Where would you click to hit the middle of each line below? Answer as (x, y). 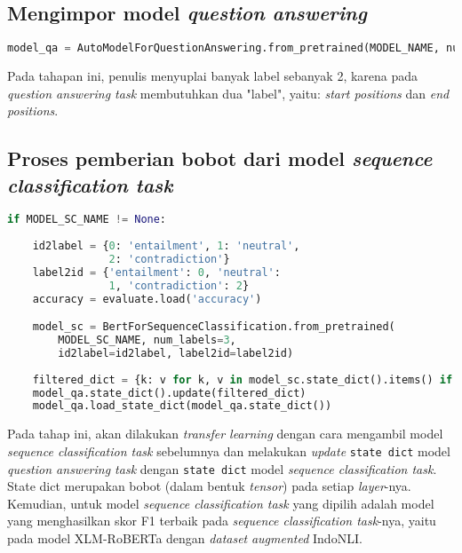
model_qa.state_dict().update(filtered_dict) (169, 393)
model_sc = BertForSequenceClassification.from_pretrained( (214, 327)
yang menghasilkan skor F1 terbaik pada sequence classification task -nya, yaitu (222, 521)
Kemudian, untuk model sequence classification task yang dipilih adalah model (221, 503)
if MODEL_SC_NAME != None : (87, 220)
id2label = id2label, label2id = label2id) (176, 353)
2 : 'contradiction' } (169, 260)
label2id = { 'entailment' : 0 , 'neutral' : (156, 272)
